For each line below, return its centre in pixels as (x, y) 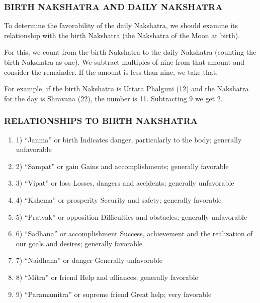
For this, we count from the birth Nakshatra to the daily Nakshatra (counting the (130, 52)
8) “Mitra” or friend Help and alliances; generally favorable (107, 277)
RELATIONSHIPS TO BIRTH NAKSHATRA (101, 121)
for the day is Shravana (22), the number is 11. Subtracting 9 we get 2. (113, 98)
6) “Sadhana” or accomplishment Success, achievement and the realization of (134, 234)
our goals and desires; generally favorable (79, 243)
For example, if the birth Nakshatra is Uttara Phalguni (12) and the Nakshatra (126, 89)
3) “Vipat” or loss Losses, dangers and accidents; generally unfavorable (125, 183)
